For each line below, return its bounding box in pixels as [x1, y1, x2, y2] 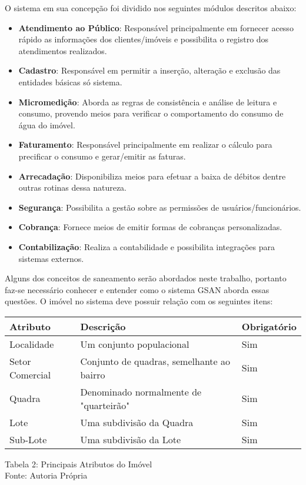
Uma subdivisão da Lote [80, 432, 181, 446]
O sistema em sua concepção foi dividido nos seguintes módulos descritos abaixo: [5, 2, 297, 14]
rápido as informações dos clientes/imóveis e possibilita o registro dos [18, 33, 269, 45]
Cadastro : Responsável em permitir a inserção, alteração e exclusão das [18, 64, 281, 77]
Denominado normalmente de [80, 384, 202, 398]
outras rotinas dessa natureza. [18, 181, 127, 194]
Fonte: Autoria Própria [5, 469, 88, 481]
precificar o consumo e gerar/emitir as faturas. [18, 150, 186, 162]
